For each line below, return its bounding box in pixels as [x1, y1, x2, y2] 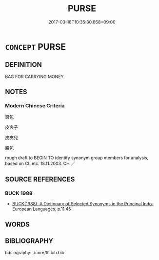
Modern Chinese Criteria [5, 102, 65, 109]
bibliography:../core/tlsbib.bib [5, 250, 65, 256]
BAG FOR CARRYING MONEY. [5, 74, 65, 80]
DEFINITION [5, 60, 42, 69]
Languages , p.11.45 [32, 206, 71, 212]
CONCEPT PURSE [5, 41, 66, 52]
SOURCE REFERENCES [5, 175, 75, 183]
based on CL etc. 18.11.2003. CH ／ [5, 160, 76, 166]
